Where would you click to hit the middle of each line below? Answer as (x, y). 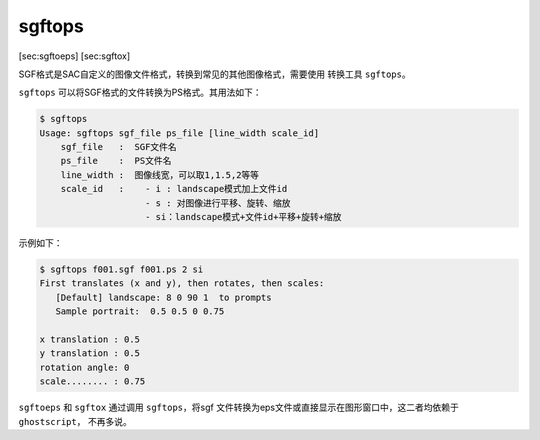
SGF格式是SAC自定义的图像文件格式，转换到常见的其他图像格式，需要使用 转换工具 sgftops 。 (214, 74)
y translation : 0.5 (89, 353)
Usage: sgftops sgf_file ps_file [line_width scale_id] (179, 133)
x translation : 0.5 (89, 339)
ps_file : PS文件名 (116, 161)
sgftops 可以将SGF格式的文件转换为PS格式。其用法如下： (140, 92)
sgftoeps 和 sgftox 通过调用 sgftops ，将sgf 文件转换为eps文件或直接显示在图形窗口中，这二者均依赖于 (238, 407)
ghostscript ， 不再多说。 (75, 421)
